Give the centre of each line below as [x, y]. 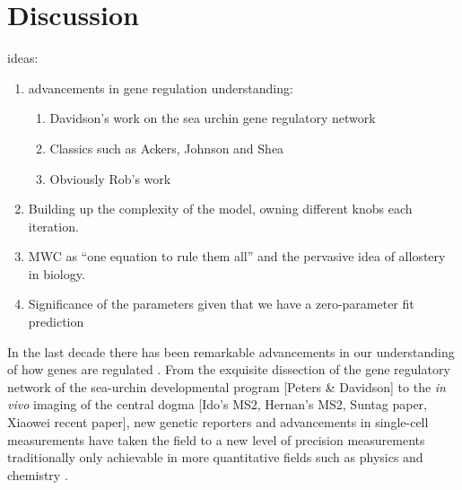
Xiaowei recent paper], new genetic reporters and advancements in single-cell [218, 422]
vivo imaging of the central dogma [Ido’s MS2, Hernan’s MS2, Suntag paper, [217, 404]
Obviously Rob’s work [110, 178]
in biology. [57, 273]
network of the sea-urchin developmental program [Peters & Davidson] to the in [227, 386]
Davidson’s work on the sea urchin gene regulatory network [213, 118]
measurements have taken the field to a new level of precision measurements [216, 439]
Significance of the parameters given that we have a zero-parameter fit [221, 304]
